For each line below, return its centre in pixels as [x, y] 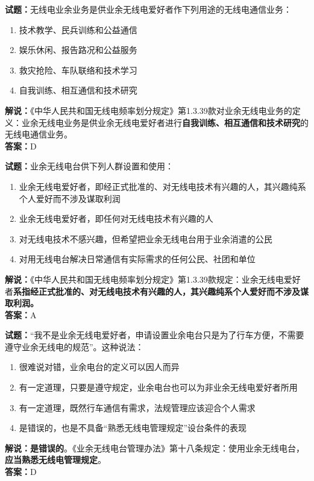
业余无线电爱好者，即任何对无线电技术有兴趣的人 [116, 218]
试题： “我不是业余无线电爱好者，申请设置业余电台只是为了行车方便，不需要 [155, 335]
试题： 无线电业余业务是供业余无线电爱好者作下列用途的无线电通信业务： [148, 9]
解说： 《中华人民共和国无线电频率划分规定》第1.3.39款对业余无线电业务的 [149, 110]
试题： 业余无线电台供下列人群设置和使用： [89, 166]
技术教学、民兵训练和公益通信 [78, 29]
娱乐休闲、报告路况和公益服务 [78, 50]
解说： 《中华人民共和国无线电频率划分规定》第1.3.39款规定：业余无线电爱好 [153, 279]
